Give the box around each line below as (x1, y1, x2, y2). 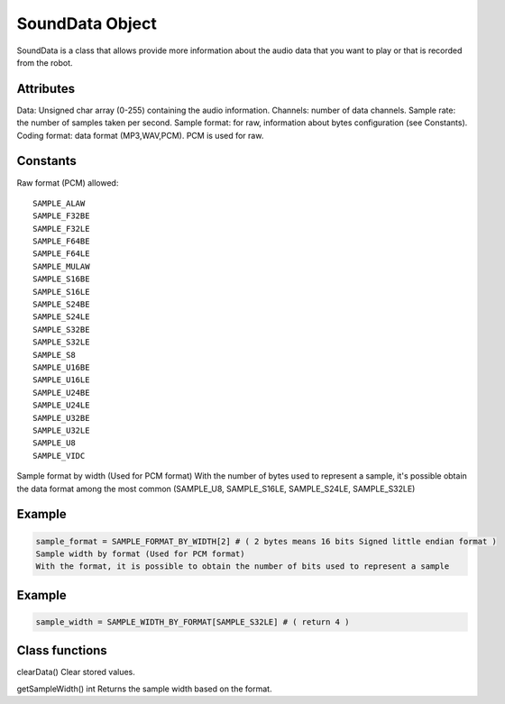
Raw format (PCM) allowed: (16, 177, 119, 188)
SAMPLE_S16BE (32, 274, 90, 284)
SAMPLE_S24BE (32, 299, 90, 310)
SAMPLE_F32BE (32, 211, 90, 221)
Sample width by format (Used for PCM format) (35, 548, 245, 559)
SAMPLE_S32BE (32, 325, 90, 334)
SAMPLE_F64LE (32, 249, 90, 259)
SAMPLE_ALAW (32, 198, 86, 208)
